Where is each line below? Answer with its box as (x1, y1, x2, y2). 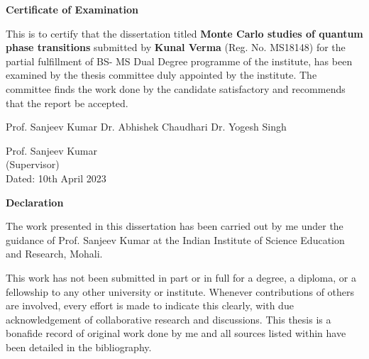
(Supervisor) (6, 157, 60, 172)
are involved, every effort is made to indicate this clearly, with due (6, 298, 294, 313)
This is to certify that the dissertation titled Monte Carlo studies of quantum (6, 26, 363, 40)
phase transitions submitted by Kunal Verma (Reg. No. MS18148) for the (6, 40, 346, 55)
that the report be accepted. (6, 95, 128, 110)
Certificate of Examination (6, 2, 138, 16)
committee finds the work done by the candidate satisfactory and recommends (6, 81, 346, 96)
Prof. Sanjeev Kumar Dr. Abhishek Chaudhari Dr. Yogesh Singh (6, 119, 287, 134)
